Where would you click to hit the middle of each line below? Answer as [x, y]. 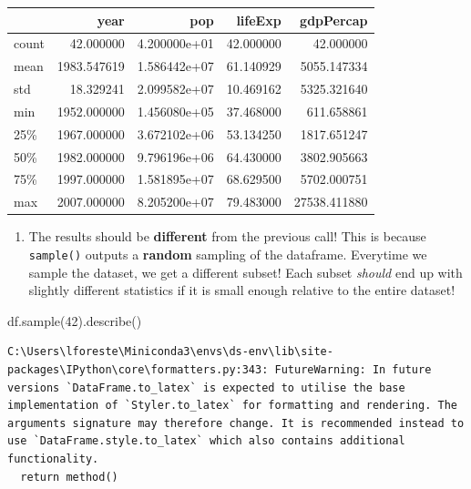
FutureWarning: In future [353, 369]
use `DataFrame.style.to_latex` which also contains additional [206, 441]
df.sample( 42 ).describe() [75, 320]
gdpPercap [334, 20]
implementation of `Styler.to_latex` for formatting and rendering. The [232, 406]
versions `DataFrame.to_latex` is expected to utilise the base [206, 387]
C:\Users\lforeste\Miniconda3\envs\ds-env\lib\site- [170, 352]
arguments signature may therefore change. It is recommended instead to [236, 423]
